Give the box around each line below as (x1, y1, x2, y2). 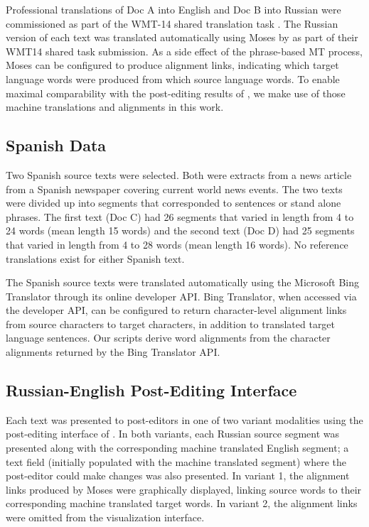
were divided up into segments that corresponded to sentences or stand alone (6, 195, 341, 210)
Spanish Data (6, 134, 107, 156)
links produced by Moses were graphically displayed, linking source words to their (6, 482, 362, 496)
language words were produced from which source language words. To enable (6, 71, 340, 86)
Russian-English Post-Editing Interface (6, 379, 297, 401)
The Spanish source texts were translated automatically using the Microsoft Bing (6, 275, 360, 290)
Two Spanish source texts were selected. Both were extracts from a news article (6, 167, 352, 182)
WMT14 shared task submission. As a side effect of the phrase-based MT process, (6, 43, 363, 58)
